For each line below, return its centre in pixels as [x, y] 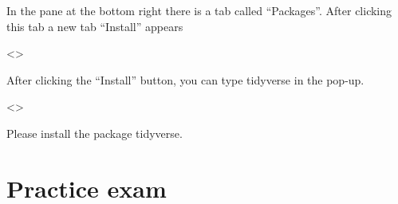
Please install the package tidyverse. [95, 133]
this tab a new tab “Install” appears [95, 26]
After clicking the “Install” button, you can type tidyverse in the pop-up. [185, 79]
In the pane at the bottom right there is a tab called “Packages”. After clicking [199, 10]
